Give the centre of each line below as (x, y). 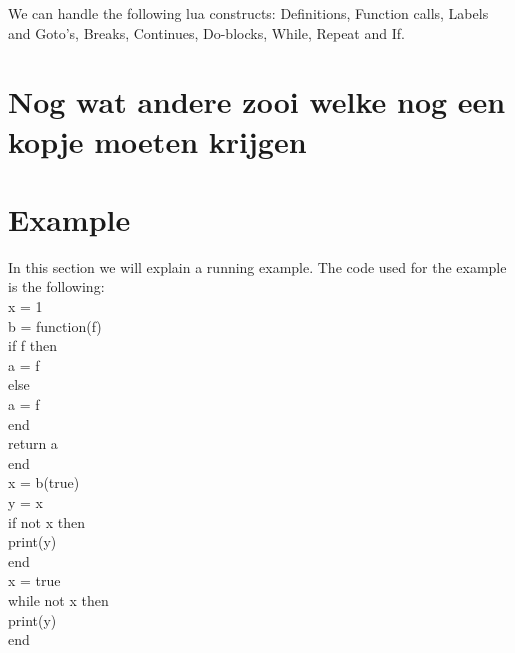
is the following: (56, 286)
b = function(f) (55, 325)
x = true (34, 580)
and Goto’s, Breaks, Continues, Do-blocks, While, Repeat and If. (206, 32)
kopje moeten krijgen (157, 140)
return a (33, 443)
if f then (33, 345)
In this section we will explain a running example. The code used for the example (257, 266)
